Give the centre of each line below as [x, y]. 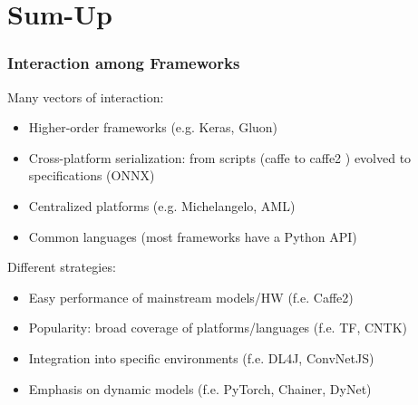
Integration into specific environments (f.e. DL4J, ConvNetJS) [201, 357]
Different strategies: [62, 267]
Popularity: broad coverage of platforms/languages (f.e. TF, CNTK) [218, 328]
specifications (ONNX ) [92, 175]
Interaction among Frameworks [124, 63]
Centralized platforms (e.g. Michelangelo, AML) [162, 205]
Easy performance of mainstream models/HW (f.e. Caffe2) [191, 297]
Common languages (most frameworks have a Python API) [193, 236]
